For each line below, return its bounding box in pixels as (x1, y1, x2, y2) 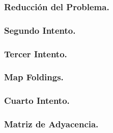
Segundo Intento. (4, 24, 76, 36)
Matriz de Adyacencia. (4, 118, 99, 130)
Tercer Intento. (4, 47, 67, 60)
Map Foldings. (4, 71, 64, 83)
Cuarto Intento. (4, 94, 70, 107)
